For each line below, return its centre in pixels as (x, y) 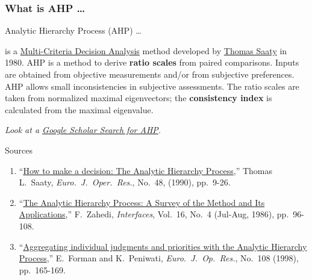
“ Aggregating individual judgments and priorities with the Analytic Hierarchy (163, 246)
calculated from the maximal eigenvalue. (79, 109)
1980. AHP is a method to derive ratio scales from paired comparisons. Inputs (152, 62)
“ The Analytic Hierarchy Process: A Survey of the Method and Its (142, 202)
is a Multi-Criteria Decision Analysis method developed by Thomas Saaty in (146, 50)
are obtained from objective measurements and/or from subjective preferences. (150, 74)
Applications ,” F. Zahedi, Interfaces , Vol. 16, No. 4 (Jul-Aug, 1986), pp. (154, 214)
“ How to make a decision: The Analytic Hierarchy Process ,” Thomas (145, 170)
